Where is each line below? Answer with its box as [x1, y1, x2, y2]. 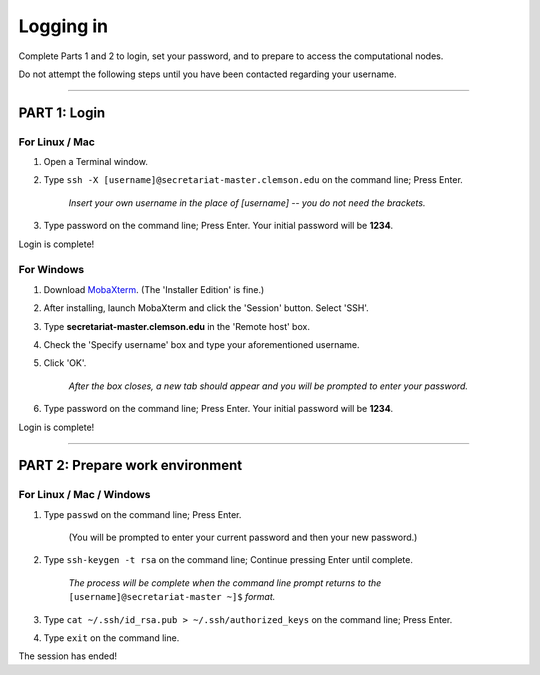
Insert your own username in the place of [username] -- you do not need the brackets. [68, 196, 426, 209]
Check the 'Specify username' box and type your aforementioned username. [43, 338, 360, 350]
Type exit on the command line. [43, 632, 180, 644]
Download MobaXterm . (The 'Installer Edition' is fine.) [43, 283, 265, 295]
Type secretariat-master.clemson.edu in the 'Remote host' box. [43, 320, 310, 332]
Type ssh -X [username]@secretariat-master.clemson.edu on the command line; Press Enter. [43, 174, 464, 186]
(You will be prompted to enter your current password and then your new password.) [68, 531, 418, 544]
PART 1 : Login [18, 104, 106, 121]
